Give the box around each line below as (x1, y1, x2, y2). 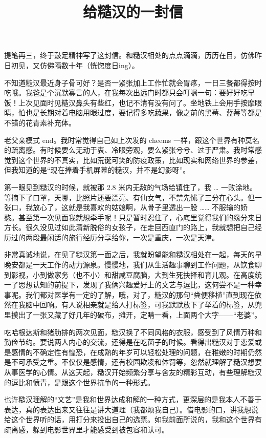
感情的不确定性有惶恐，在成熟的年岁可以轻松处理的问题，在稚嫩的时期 (11, 346, 248, 357)
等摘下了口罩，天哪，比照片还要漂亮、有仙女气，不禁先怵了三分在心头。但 (4, 192, 255, 202)
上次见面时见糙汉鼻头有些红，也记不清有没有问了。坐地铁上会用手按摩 (18, 97, 255, 108)
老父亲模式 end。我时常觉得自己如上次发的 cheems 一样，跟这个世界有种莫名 (4, 134, 259, 145)
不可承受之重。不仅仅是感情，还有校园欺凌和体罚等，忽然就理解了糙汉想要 (11, 357, 262, 367)
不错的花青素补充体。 (4, 117, 76, 128)
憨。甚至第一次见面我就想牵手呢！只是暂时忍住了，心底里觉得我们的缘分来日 (4, 212, 262, 222)
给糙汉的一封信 (82, 1, 183, 22)
